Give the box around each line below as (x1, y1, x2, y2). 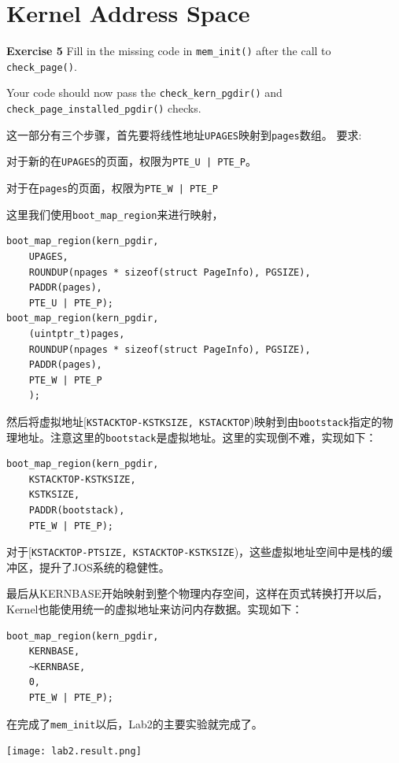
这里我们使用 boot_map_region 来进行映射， (6, 206, 224, 222)
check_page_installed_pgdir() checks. (6, 100, 201, 117)
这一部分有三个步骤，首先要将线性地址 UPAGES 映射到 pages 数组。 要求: (6, 126, 362, 143)
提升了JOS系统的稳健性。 (39, 558, 170, 575)
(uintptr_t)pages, (28, 328, 125, 339)
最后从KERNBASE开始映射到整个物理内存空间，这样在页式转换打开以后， (6, 585, 388, 602)
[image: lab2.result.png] (6, 746, 142, 757)
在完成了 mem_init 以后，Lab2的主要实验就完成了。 (6, 715, 263, 732)
